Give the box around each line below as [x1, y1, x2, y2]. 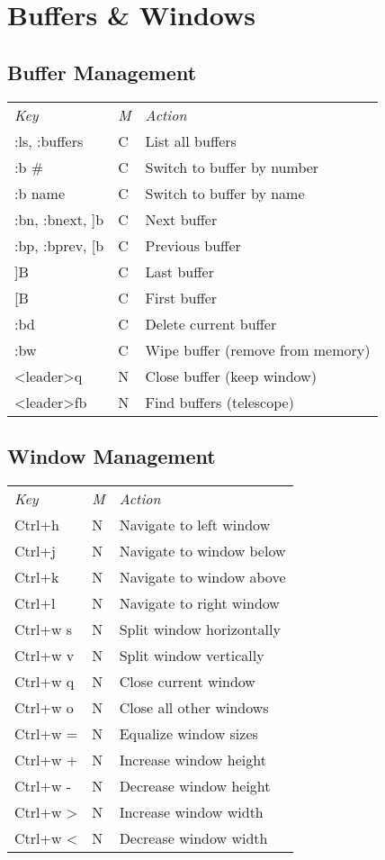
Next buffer [145, 208, 218, 230]
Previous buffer [145, 234, 241, 256]
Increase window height [119, 748, 266, 770]
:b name [14, 182, 66, 204]
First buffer [145, 286, 218, 308]
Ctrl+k [14, 566, 59, 587]
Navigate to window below [119, 539, 286, 561]
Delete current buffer [145, 312, 277, 334]
